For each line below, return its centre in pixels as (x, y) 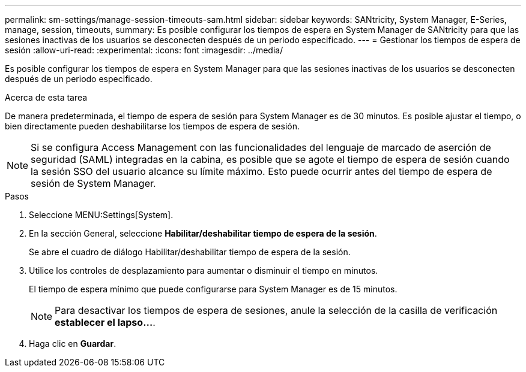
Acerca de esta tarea (46, 97)
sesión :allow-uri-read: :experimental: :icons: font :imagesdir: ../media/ (144, 50)
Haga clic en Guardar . (73, 344)
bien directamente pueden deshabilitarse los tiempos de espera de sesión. (153, 126)
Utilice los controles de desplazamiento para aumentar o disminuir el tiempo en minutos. (204, 270)
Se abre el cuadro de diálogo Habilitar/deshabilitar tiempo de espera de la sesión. (190, 252)
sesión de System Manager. (93, 183)
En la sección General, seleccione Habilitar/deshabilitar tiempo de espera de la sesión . (203, 233)
